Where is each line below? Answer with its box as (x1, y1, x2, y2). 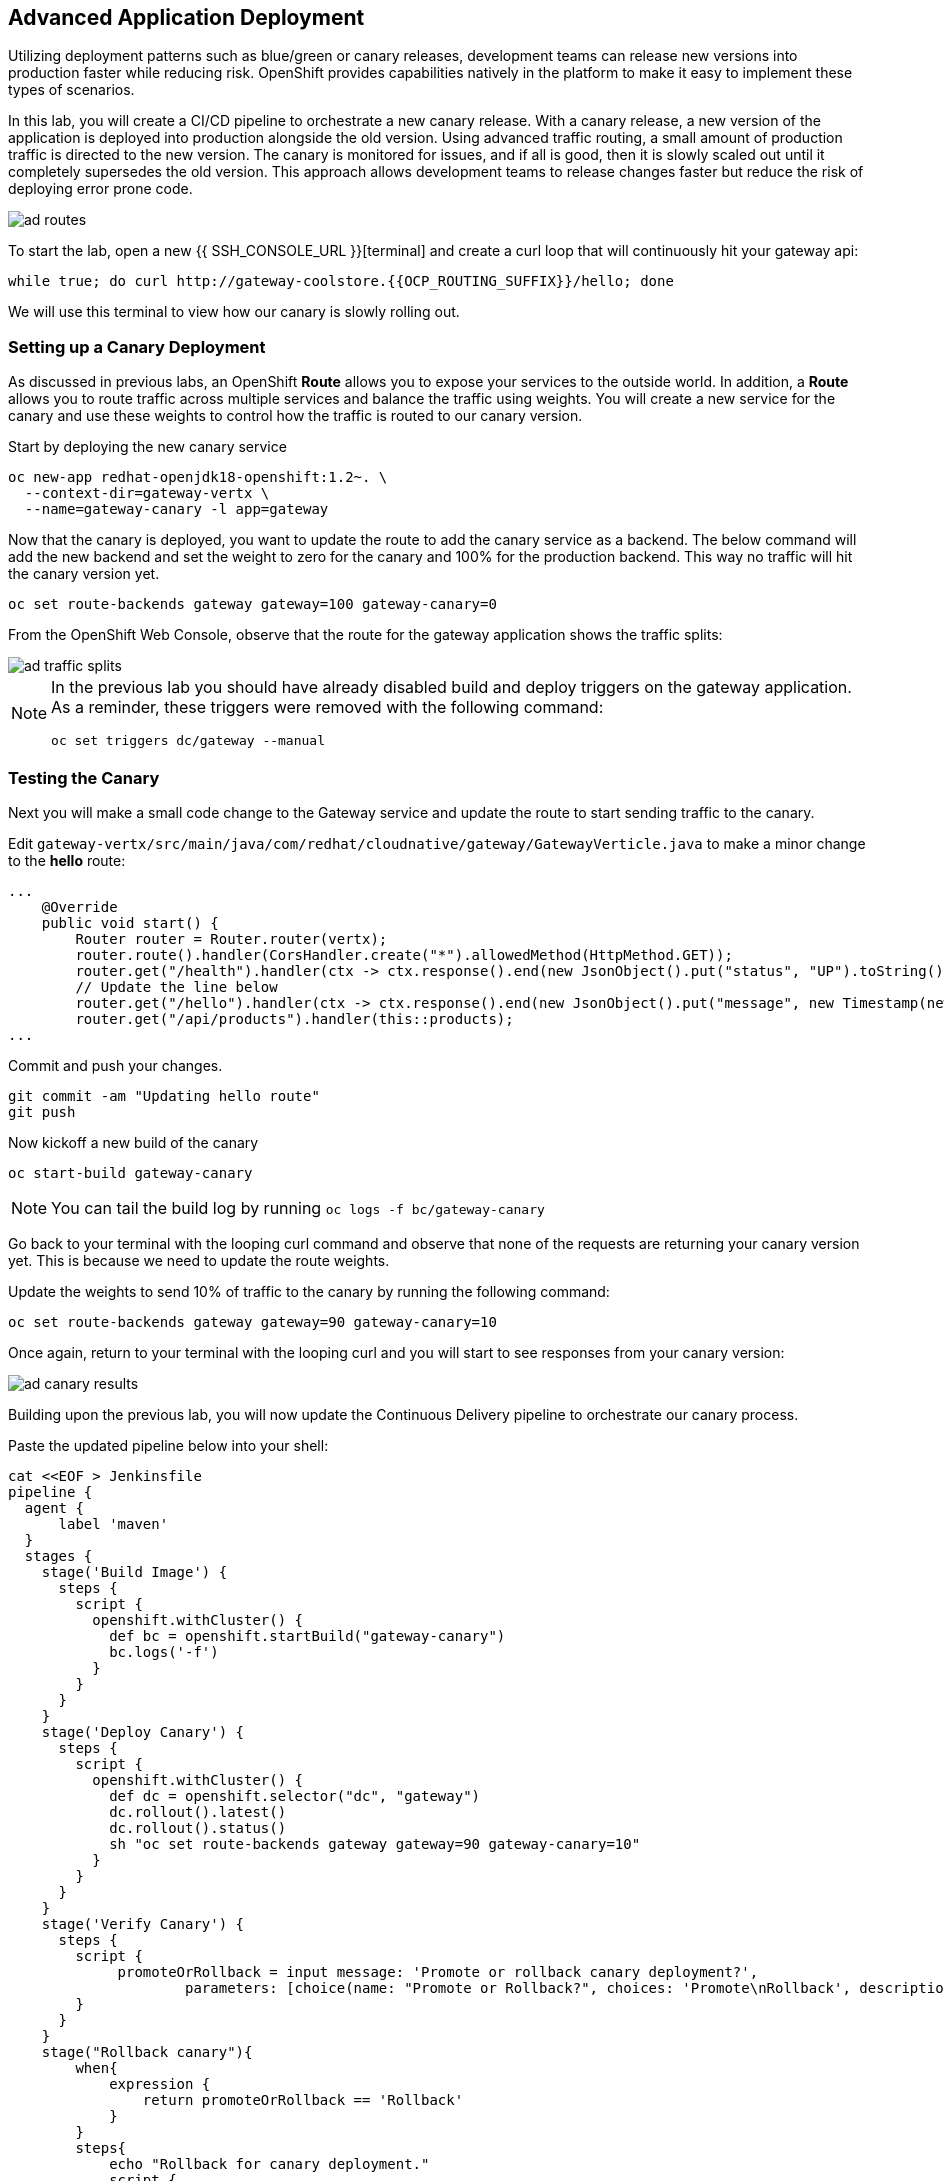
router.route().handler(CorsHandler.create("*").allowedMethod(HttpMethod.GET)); (75, 946, 733, 963)
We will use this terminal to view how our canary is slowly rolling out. (8, 303, 460, 321)
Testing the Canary (8, 767, 160, 788)
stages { (24, 1547, 93, 1564)
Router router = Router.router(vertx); (75, 930, 388, 947)
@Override (41, 898, 118, 915)
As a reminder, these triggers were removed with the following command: (51, 697, 604, 718)
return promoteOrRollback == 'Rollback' (142, 2091, 464, 2108)
